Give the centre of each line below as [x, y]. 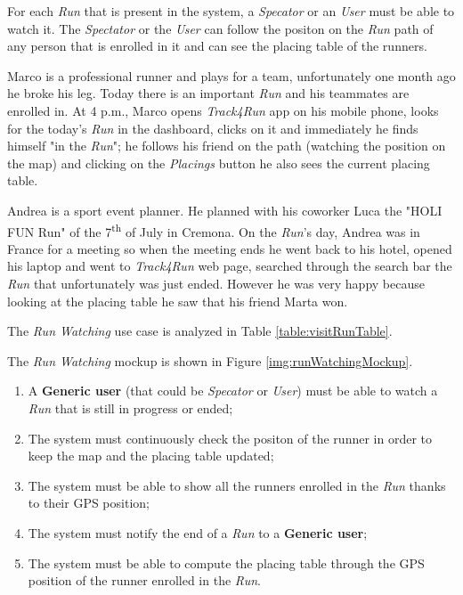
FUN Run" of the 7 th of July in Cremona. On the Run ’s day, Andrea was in [214, 230]
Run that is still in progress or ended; [130, 408]
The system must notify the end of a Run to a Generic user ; [198, 532]
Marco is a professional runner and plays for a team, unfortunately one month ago [231, 75]
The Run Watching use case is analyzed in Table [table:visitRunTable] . [200, 331]
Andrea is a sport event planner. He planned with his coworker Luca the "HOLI [225, 210]
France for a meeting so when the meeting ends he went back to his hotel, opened [230, 248]
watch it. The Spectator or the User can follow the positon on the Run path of [220, 28]
